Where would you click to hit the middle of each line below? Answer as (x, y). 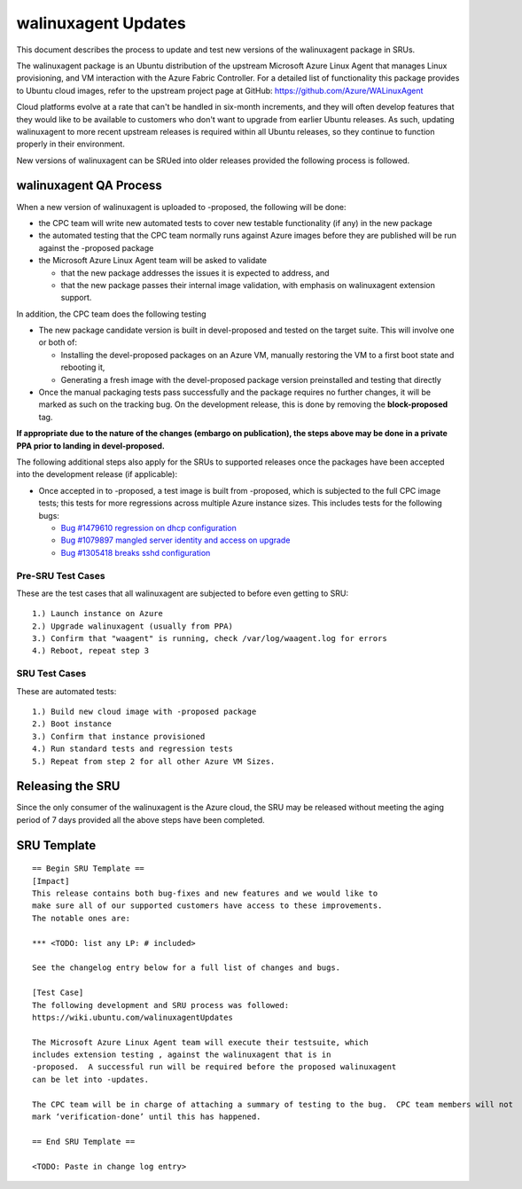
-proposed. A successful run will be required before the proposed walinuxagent (214, 1067)
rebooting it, (83, 367)
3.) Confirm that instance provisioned (119, 736)
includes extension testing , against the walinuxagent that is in (182, 1055)
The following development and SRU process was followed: (161, 1005)
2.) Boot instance (72, 724)
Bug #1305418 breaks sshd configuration (136, 552)
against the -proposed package (96, 247)
